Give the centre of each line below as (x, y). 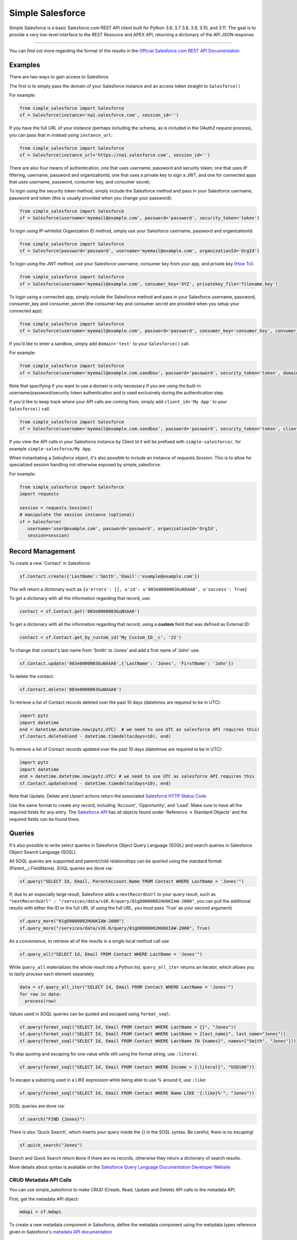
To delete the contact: (31, 677)
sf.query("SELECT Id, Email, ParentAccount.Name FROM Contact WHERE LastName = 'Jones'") (132, 881)
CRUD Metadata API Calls (40, 1179)
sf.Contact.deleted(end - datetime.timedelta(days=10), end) (95, 736)
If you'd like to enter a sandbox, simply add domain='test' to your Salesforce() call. (99, 343)
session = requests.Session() (56, 508)
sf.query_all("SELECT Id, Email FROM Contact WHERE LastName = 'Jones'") (111, 954)
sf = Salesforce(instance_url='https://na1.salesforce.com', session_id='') (115, 155)
